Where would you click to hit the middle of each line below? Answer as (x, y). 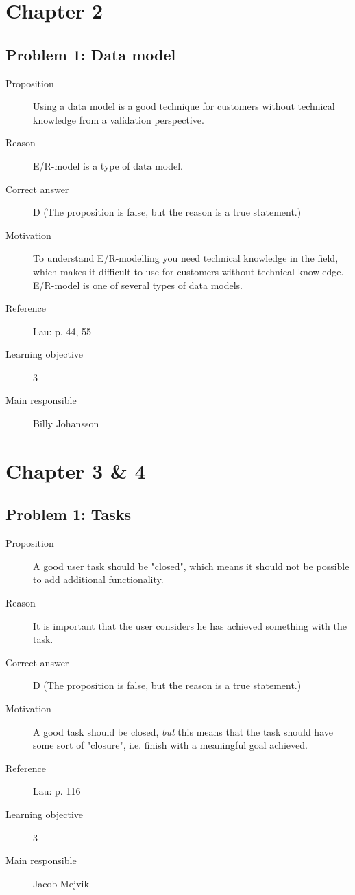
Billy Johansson (66, 423)
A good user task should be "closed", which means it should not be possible (191, 566)
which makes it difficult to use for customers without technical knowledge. (188, 271)
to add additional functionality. (98, 579)
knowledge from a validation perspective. (119, 119)
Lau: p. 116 (57, 791)
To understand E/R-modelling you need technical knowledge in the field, (186, 258)
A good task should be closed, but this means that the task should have (183, 731)
